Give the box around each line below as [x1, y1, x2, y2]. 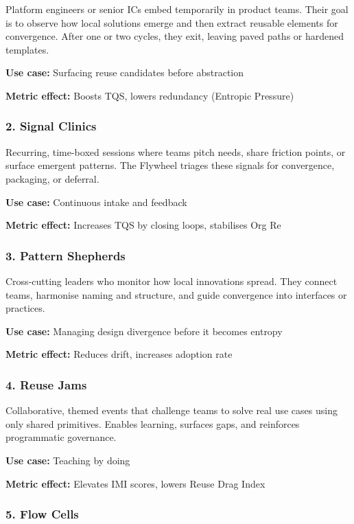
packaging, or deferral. [5, 171, 99, 185]
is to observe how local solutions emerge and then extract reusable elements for [5, 15, 338, 30]
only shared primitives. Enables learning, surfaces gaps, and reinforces [5, 416, 300, 431]
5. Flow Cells [5, 505, 79, 523]
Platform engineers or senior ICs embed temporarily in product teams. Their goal [5, 2, 349, 16]
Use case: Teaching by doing [5, 453, 130, 467]
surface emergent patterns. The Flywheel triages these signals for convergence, [5, 158, 335, 172]
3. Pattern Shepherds [5, 247, 126, 264]
